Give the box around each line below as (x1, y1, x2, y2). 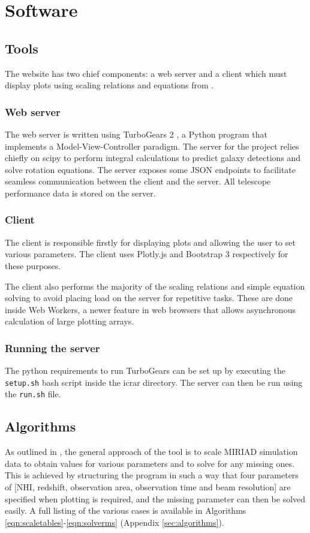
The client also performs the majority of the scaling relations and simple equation (5, 279, 305, 292)
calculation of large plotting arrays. (5, 315, 134, 327)
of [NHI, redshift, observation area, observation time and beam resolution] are (5, 481, 291, 493)
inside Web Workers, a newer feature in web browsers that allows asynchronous (5, 303, 296, 315)
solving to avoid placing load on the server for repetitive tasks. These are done (5, 291, 293, 304)
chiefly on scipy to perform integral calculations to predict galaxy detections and (5, 151, 301, 164)
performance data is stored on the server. (5, 186, 156, 199)
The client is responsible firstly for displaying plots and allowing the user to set (5, 236, 296, 248)
